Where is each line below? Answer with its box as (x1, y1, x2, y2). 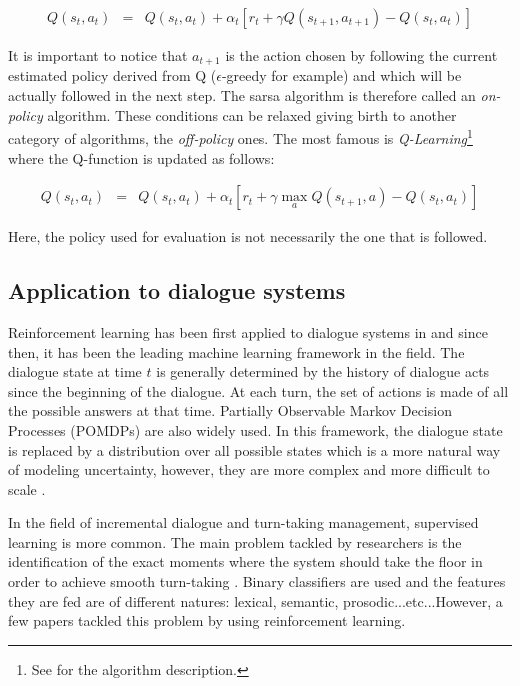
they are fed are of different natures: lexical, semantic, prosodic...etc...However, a (8, 590, 503, 611)
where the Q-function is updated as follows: (8, 147, 275, 168)
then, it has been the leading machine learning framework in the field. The (8, 341, 465, 362)
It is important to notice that (8, 45, 188, 66)
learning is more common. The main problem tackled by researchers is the (8, 531, 462, 552)
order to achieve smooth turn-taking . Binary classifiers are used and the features (8, 571, 506, 592)
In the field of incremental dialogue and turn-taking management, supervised (8, 512, 479, 533)
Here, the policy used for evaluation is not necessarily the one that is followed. (8, 226, 488, 247)
